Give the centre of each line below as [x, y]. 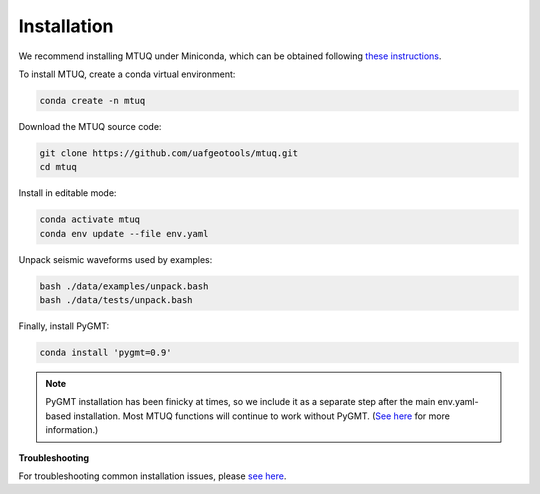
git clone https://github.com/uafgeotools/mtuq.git [169, 153]
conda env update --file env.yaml [124, 233]
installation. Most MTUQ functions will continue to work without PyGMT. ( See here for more [261, 416]
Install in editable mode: [67, 193]
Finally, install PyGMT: [64, 326]
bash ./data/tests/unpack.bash [116, 300]
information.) [72, 430]
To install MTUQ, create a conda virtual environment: [127, 74]
